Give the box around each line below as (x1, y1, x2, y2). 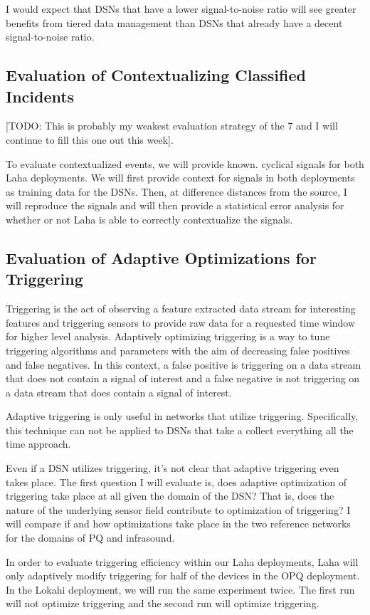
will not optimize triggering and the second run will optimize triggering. (6, 596, 319, 611)
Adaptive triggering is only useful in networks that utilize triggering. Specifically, (6, 409, 359, 424)
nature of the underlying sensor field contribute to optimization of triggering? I (6, 502, 351, 517)
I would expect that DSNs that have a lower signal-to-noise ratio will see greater (6, 1, 356, 16)
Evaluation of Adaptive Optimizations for (6, 246, 317, 268)
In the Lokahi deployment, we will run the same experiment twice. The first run (6, 582, 355, 596)
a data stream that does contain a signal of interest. (6, 384, 232, 399)
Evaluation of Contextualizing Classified (6, 64, 306, 86)
